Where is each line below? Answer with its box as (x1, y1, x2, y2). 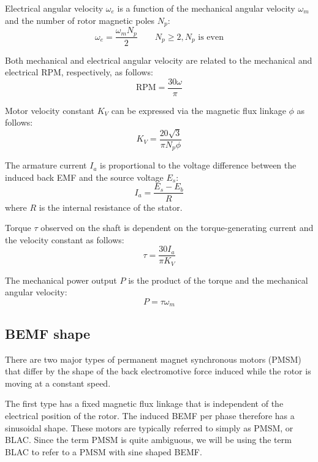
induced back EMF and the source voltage (5, 170, 164, 183)
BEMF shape (5, 324, 91, 343)
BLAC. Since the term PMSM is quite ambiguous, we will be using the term (5, 433, 292, 446)
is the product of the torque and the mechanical (128, 273, 308, 286)
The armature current (5, 159, 87, 172)
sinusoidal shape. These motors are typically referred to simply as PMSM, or (5, 421, 293, 434)
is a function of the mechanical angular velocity (117, 2, 295, 14)
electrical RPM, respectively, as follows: (5, 66, 153, 78)
